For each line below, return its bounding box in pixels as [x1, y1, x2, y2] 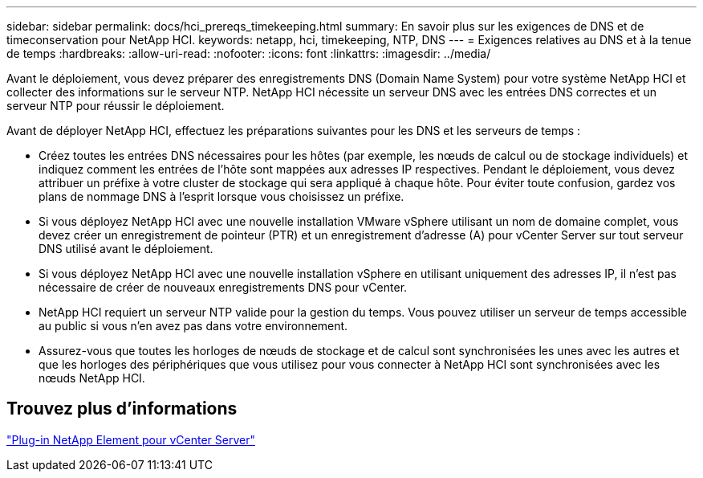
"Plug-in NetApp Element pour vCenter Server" [6, 432, 255, 447]
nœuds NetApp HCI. [39, 371, 145, 385]
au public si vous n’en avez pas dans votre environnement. [39, 319, 348, 333]
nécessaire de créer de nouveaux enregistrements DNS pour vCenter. [39, 280, 408, 294]
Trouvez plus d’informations [6, 398, 238, 419]
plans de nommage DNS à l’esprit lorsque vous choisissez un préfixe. [39, 190, 404, 203]
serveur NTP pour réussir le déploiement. [6, 99, 225, 112]
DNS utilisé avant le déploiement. [39, 242, 213, 255]
